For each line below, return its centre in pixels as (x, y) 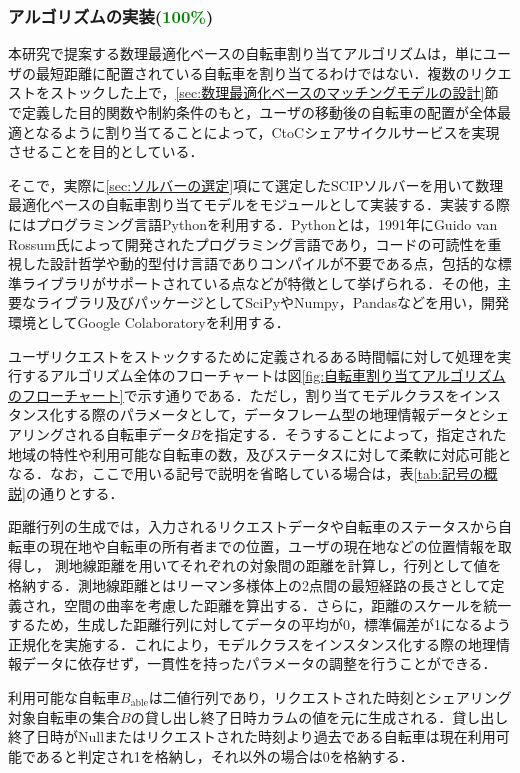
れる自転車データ (133, 433)
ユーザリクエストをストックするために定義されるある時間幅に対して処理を (253, 355)
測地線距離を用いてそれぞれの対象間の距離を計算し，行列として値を (278, 565)
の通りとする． (74, 492)
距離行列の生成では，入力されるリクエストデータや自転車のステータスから (253, 526)
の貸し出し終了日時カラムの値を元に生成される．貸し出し (319, 716)
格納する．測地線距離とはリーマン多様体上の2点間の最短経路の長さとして (249, 585)
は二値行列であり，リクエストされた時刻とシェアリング (330, 697)
